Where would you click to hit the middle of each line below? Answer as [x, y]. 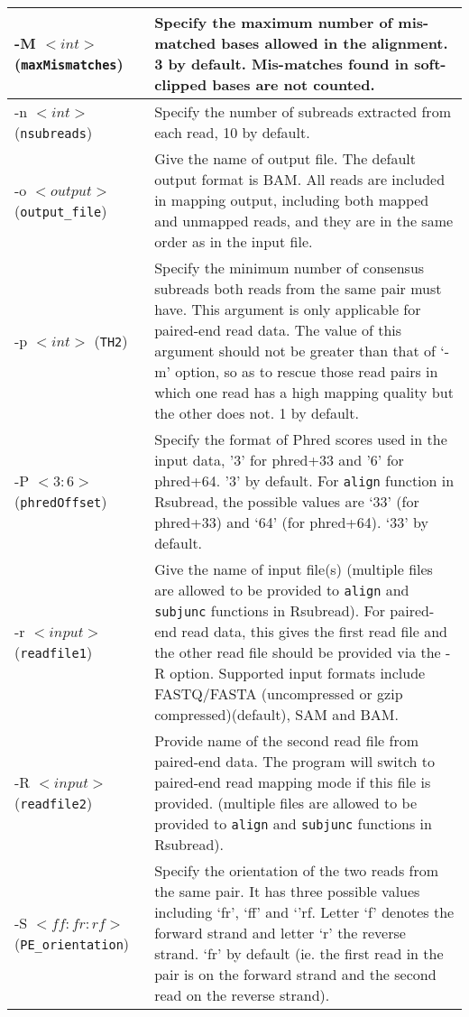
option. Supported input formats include [298, 673]
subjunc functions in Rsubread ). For [270, 610]
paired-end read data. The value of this [278, 330]
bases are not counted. [294, 84]
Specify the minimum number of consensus [290, 268]
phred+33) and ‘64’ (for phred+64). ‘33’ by [291, 522]
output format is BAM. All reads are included [300, 179]
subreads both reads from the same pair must [298, 288]
